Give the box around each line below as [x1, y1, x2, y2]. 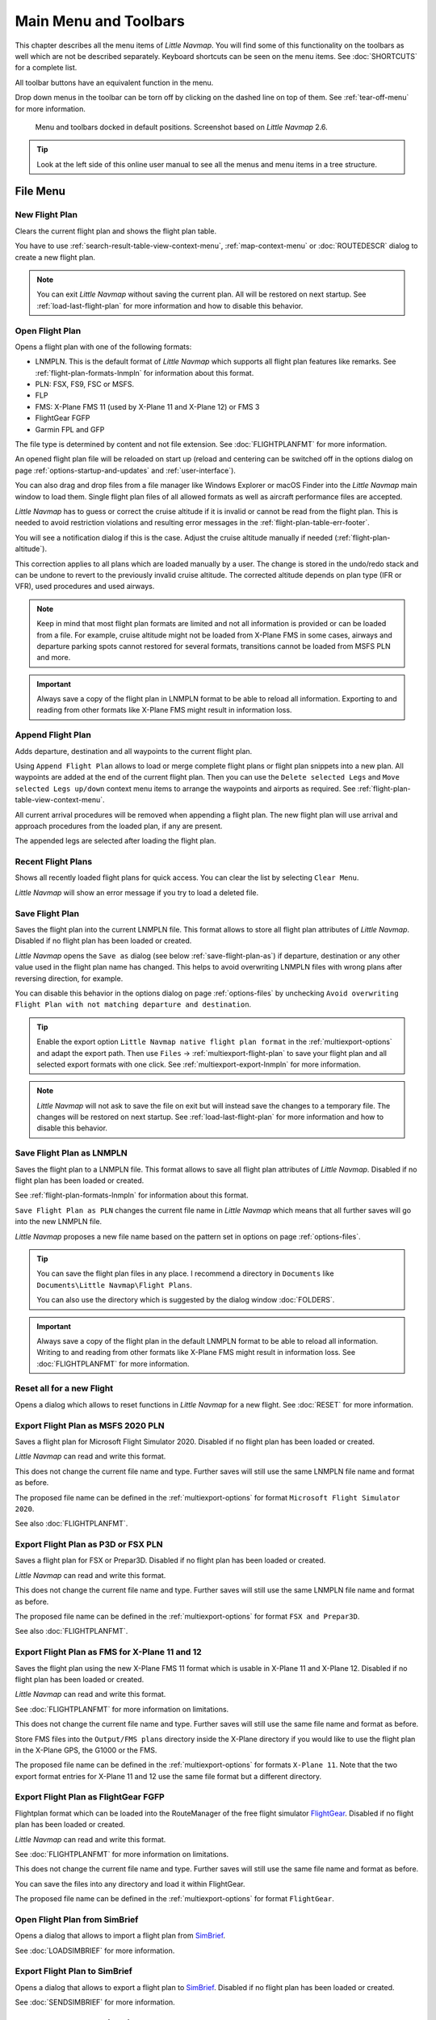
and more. [36, 653, 71, 663]
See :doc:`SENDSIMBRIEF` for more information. [15, 1997, 175, 2007]
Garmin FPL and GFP [35, 424, 105, 434]
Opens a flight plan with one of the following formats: [15, 342, 192, 351]
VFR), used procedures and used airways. [15, 582, 155, 591]
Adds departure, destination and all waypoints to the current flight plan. [15, 746, 253, 755]
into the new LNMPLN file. [15, 1217, 103, 1227]
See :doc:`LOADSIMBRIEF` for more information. [15, 1946, 175, 1955]
